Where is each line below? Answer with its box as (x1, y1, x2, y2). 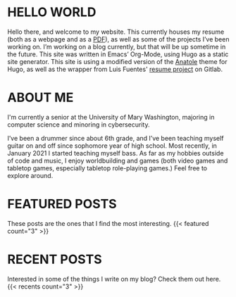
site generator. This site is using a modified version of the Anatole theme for (7, 57, 228, 65)
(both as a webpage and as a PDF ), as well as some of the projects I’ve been (7, 34, 230, 43)
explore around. (7, 171, 54, 179)
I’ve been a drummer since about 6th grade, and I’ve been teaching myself (7, 134, 224, 142)
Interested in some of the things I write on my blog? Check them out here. (7, 274, 221, 283)
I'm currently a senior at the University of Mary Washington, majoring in (7, 113, 215, 121)
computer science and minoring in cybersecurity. (7, 120, 150, 129)
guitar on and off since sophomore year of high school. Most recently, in (7, 141, 217, 150)
